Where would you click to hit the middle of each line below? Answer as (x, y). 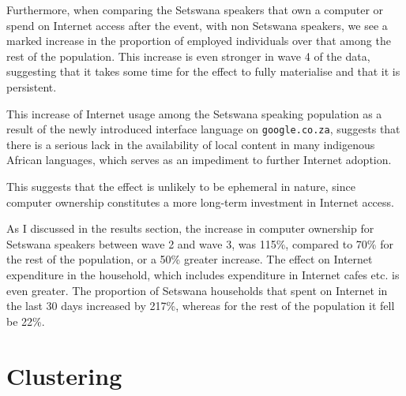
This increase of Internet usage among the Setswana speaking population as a (194, 113)
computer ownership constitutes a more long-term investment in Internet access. (200, 202)
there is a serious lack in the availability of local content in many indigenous (191, 144)
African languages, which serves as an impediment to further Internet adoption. (199, 160)
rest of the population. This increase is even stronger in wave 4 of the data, (188, 56)
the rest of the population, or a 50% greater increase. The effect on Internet (190, 259)
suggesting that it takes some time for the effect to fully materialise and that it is (203, 71)
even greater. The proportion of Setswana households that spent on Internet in (197, 290)
